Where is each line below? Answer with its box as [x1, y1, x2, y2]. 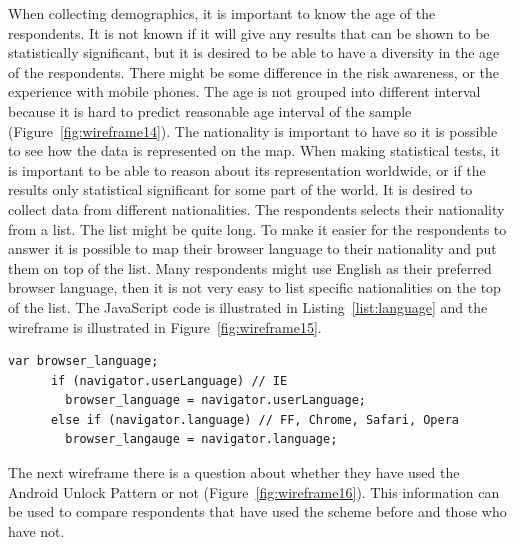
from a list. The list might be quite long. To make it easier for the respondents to [8, 218, 507, 239]
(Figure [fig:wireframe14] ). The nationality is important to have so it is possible [8, 120, 498, 141]
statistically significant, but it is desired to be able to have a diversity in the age [8, 42, 500, 63]
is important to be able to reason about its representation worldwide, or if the [8, 159, 486, 180]
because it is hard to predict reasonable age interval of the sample [8, 100, 412, 121]
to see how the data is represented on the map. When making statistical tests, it [8, 140, 501, 161]
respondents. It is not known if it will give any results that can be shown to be [8, 22, 490, 43]
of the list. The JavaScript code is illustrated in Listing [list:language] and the [8, 296, 488, 317]
